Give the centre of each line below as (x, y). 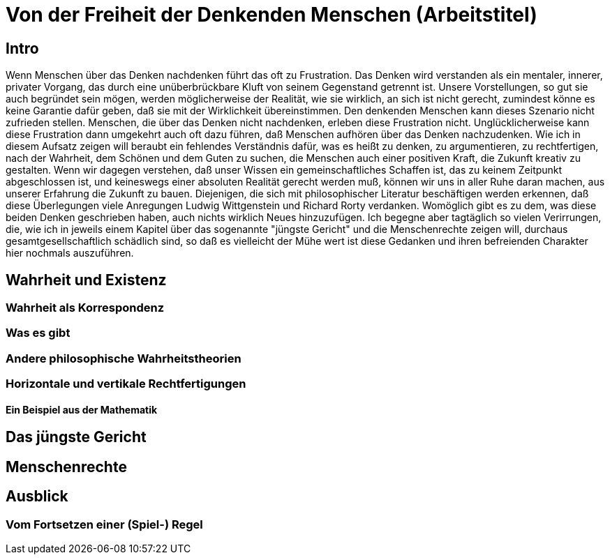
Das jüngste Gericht (76, 437)
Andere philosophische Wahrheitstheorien (124, 358)
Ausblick (37, 497)
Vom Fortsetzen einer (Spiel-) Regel (104, 524)
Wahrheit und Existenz (86, 280)
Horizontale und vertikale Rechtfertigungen (126, 384)
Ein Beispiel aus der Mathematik (82, 409)
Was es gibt (38, 333)
